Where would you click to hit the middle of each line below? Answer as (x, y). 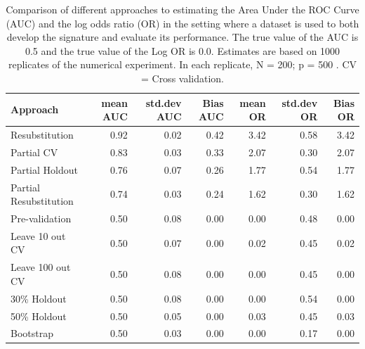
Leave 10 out (38, 235)
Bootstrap (32, 333)
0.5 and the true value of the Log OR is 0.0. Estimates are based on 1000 (182, 50)
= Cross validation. (182, 78)
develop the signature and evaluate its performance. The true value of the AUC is (182, 37)
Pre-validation (41, 218)
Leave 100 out (41, 267)
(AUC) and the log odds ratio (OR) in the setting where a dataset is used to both (182, 23)
